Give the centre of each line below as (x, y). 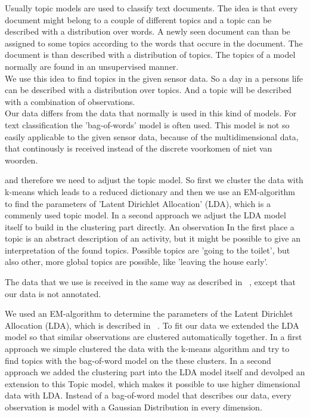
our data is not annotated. (53, 293)
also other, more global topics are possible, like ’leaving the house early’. (137, 262)
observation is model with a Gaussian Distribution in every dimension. (134, 407)
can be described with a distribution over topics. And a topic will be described (148, 90)
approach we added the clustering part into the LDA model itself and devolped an (155, 372)
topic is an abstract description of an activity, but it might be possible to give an (153, 238)
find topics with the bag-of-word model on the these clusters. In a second (138, 360)
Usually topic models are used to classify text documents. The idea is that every (151, 8)
